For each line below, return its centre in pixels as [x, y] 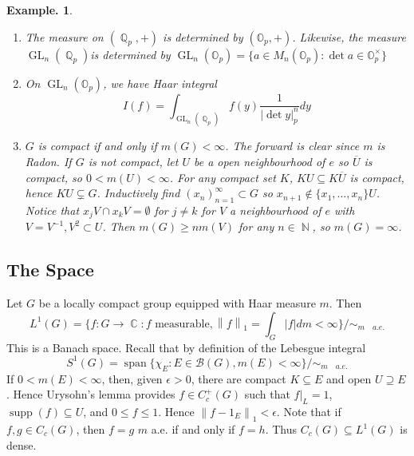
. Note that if [309, 411]
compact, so [54, 177]
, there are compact [239, 378]
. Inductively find [138, 193]
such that [267, 394]
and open [349, 378]
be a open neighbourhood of [259, 162]
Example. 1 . [39, 10]
